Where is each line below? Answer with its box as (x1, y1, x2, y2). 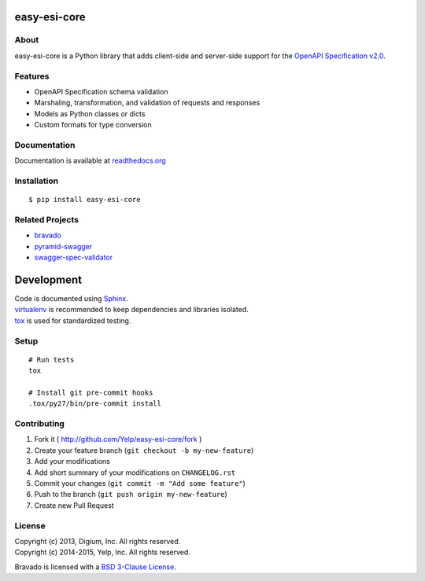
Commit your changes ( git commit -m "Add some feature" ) (34, 479, 246, 487)
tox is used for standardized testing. (14, 315, 131, 325)
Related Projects (14, 214, 79, 225)
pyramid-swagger (34, 241, 93, 251)
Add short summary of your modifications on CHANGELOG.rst (34, 468, 236, 477)
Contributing (14, 418, 65, 429)
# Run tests (28, 355, 75, 364)
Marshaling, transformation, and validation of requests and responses (34, 98, 261, 108)
